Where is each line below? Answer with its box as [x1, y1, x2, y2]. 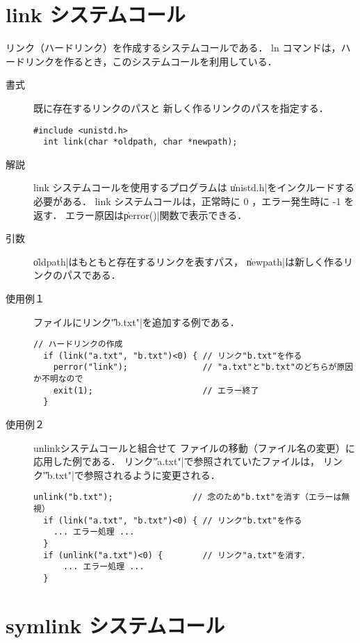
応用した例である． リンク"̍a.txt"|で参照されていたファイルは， [33, 454, 320, 469]
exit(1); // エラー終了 [53, 385, 259, 396]
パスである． [62, 268, 121, 282]
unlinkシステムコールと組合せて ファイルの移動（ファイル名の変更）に [33, 440, 355, 455]
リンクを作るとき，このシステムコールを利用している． [24, 54, 277, 68]
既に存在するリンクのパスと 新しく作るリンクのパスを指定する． [33, 100, 329, 115]
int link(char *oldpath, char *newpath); [43, 137, 238, 147]
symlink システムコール [6, 610, 225, 639]
